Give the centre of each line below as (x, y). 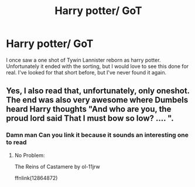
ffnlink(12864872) (36, 178)
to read (16, 142)
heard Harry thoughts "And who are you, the (89, 109)
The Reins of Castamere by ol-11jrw (57, 166)
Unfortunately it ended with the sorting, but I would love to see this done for (97, 66)
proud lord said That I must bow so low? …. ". (90, 118)
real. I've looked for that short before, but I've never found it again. (86, 72)
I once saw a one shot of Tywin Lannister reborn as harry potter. (83, 60)
